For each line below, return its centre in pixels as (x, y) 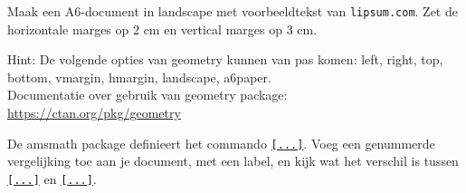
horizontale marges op (68, 29)
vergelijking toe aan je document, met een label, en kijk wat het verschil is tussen (233, 161)
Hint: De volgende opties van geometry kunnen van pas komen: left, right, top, (225, 59)
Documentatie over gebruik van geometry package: (147, 95)
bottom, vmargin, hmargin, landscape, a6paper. (139, 77)
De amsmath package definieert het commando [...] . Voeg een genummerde (221, 143)
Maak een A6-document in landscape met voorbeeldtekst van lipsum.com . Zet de (233, 11)
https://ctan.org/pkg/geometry (94, 113)
